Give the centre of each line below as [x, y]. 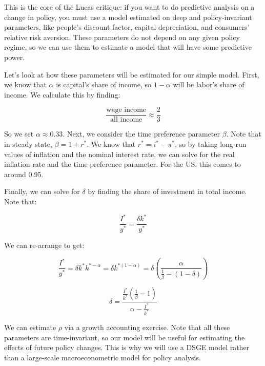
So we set [19, 134]
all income [126, 120]
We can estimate [30, 327]
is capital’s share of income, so [104, 84]
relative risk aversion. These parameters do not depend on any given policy [122, 37]
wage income [126, 110]
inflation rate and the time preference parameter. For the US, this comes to [123, 164]
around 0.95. [24, 174]
